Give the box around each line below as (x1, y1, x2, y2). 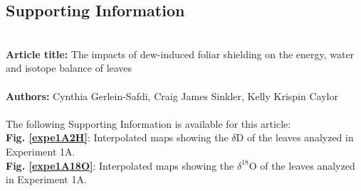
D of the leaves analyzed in (236, 130, 354, 145)
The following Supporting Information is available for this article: (6, 116, 291, 131)
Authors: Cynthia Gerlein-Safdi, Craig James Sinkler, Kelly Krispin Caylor (6, 88, 338, 103)
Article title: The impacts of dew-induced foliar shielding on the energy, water (6, 46, 355, 61)
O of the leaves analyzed (248, 158, 355, 173)
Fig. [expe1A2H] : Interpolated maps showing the (6, 130, 229, 145)
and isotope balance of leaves (6, 60, 132, 75)
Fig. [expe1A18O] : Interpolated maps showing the (6, 158, 234, 173)
